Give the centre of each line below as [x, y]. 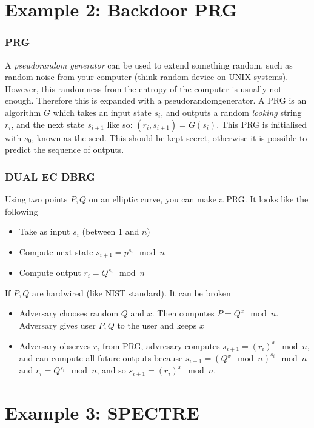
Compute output [50, 273]
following [22, 211]
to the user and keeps [157, 325]
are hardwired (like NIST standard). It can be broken [131, 293]
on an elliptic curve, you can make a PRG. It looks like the [199, 199]
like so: [120, 124]
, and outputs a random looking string [231, 112]
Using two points [36, 199]
